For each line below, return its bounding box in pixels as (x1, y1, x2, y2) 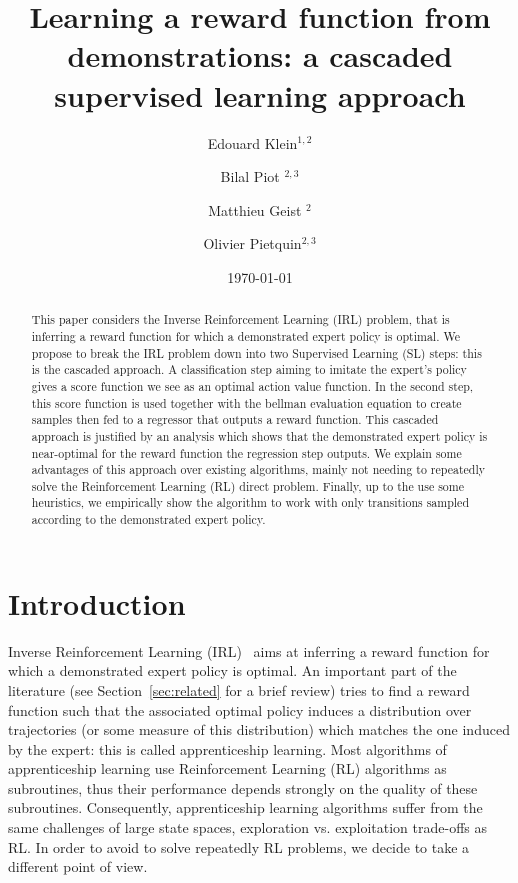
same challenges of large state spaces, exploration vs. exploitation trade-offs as (8, 817, 488, 838)
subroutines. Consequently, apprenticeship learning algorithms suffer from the (8, 797, 483, 818)
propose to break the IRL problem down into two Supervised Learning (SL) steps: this (31, 344, 482, 361)
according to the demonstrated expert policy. (31, 511, 266, 528)
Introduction (8, 582, 186, 623)
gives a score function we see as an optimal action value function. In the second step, (31, 377, 474, 394)
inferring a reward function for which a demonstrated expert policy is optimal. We (31, 327, 460, 344)
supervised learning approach (54, 74, 466, 115)
